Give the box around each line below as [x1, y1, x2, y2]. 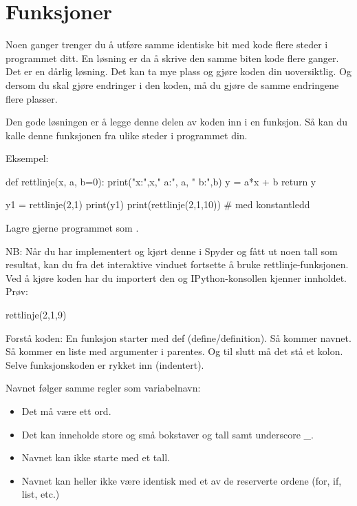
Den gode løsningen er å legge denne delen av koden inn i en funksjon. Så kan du [6, 114, 348, 129]
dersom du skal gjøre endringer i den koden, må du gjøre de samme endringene [6, 77, 339, 92]
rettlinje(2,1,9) [6, 307, 67, 322]
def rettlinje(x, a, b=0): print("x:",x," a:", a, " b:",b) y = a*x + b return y [6, 174, 316, 188]
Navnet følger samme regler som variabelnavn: [6, 381, 201, 395]
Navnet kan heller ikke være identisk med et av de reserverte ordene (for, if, [21, 473, 342, 487]
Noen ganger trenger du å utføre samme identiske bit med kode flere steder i [6, 37, 328, 52]
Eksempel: [6, 151, 49, 165]
